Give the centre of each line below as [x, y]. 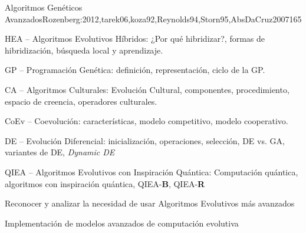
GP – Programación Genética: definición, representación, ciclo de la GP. [135, 70]
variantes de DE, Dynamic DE [60, 152]
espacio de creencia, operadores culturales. [81, 101]
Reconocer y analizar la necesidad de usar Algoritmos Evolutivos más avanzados [150, 203]
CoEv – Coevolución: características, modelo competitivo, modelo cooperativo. [147, 121]
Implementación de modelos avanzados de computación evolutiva [122, 223]
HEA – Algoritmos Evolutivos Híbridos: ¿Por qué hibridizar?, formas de [135, 39]
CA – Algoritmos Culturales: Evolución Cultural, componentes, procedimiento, [147, 89]
